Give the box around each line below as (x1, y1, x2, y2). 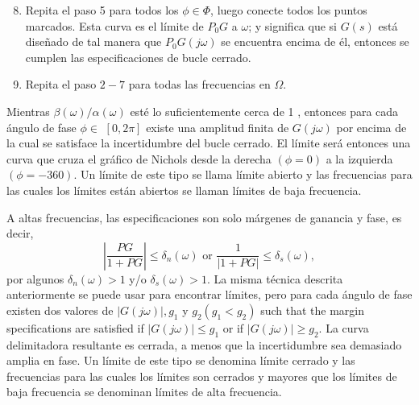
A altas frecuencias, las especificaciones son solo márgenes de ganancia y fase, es (6, 209, 402, 225)
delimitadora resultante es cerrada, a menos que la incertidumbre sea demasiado (6, 336, 402, 353)
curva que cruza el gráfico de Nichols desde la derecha (6, 150, 272, 167)
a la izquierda (326, 150, 393, 167)
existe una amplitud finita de (146, 118, 289, 135)
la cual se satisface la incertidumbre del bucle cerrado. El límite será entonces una (6, 134, 411, 151)
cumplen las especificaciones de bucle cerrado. (25, 48, 251, 65)
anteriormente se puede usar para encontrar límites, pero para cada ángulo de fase (6, 286, 413, 303)
